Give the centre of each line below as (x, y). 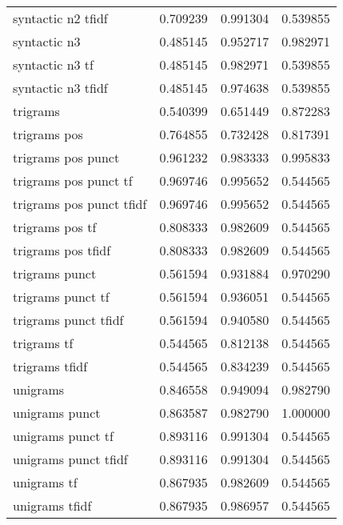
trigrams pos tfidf (62, 250)
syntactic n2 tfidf (60, 18)
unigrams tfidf (52, 505)
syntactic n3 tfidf (60, 88)
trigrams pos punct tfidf (80, 204)
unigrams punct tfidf (70, 459)
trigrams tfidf (50, 366)
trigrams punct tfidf (68, 320)
